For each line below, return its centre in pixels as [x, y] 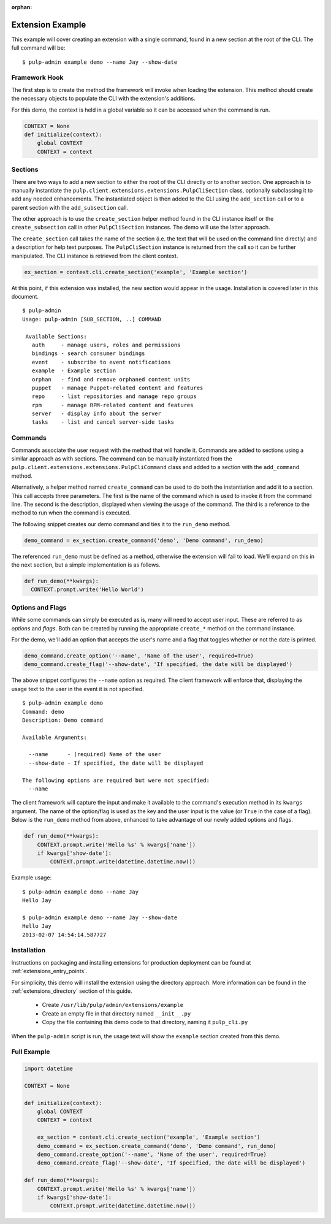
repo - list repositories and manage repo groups [114, 396]
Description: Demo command [63, 720]
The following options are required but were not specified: [116, 780]
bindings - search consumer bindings [88, 354]
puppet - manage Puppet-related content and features [117, 388]
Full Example [31, 1052]
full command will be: [38, 48]
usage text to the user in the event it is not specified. [78, 689]
